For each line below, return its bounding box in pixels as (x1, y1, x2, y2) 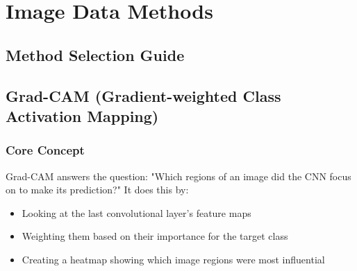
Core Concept (6, 141, 85, 159)
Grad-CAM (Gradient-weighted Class (6, 85, 281, 106)
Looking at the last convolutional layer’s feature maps (22, 205, 251, 220)
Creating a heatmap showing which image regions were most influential (22, 252, 325, 266)
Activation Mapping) (6, 105, 159, 126)
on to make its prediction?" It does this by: (6, 182, 189, 197)
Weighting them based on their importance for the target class (22, 229, 288, 243)
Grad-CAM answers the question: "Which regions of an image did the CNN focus (6, 168, 351, 183)
